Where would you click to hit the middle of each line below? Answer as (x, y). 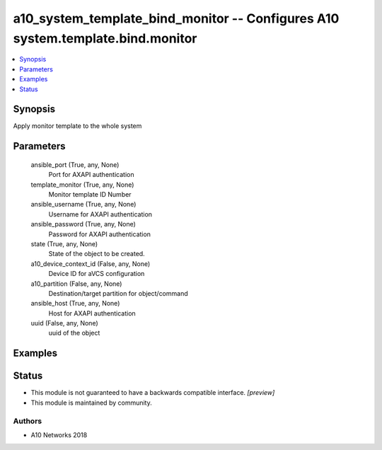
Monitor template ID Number (90, 194)
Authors (28, 421)
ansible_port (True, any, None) (75, 165)
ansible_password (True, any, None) (83, 224)
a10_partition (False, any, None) (76, 284)
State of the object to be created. (97, 254)
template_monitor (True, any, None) (82, 185)
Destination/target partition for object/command (118, 293)
